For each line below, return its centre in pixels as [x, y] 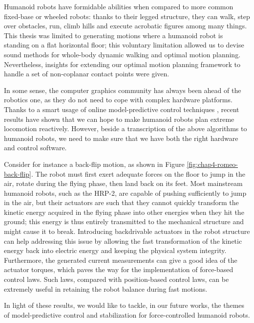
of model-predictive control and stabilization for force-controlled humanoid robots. [127, 314]
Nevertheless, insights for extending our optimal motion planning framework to [122, 64]
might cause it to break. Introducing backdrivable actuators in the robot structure [127, 231]
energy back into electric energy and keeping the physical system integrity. [115, 250]
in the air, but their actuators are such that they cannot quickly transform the [121, 202]
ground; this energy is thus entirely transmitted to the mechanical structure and [124, 221]
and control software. [35, 148]
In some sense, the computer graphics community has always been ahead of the [123, 90]
